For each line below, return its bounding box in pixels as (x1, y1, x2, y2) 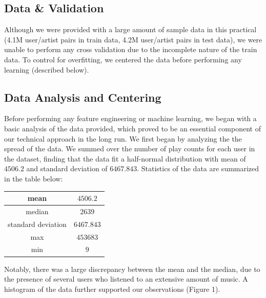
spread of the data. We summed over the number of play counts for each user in (4, 143, 255, 154)
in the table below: (4, 173, 63, 184)
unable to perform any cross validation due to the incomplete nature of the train (4, 44, 257, 55)
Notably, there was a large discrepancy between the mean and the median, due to (4, 263, 260, 274)
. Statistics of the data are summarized (137, 163, 259, 174)
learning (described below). (4, 64, 89, 75)
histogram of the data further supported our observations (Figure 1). (4, 283, 220, 294)
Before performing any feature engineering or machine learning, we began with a (4, 113, 257, 124)
